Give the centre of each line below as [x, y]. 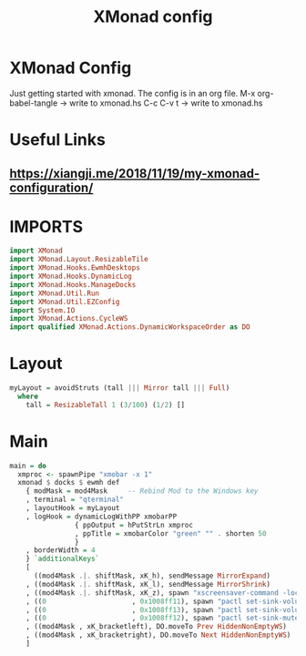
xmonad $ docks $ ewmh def [69, 483]
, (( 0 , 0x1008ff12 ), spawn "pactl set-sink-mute [163, 618]
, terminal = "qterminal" [75, 500]
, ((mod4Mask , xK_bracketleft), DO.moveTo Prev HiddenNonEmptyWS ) [156, 627]
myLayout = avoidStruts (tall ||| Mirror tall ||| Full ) [120, 388]
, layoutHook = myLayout [73, 508]
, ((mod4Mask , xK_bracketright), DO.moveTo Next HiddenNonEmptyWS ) [158, 635]
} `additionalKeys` [63, 559]
